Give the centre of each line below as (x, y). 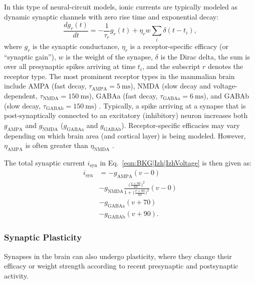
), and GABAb (226, 95)
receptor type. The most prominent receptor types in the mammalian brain (119, 76)
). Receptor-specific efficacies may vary (181, 125)
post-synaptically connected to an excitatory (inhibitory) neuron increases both (126, 115)
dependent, (21, 95)
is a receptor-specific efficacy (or (179, 46)
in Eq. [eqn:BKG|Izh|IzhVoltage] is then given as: (176, 162)
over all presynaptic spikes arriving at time (70, 66)
